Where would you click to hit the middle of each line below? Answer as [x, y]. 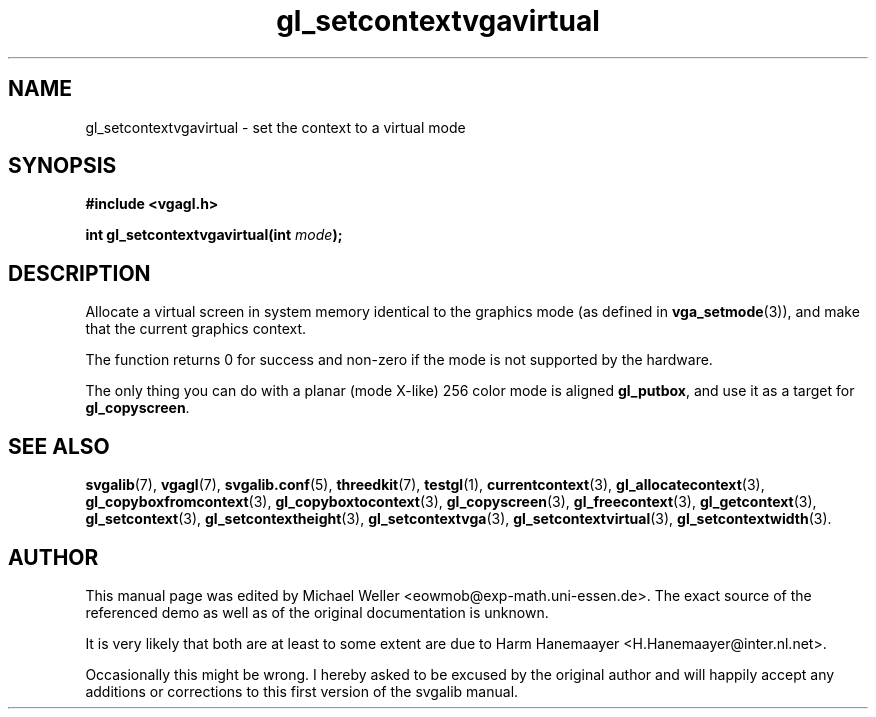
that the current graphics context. [196, 329]
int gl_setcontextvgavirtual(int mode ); [214, 235]
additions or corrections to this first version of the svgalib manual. [302, 691]
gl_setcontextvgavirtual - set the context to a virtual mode [275, 127]
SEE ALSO [59, 446]
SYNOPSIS [62, 166]
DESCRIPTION [79, 273]
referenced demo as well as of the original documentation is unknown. [317, 612]
